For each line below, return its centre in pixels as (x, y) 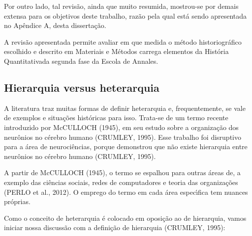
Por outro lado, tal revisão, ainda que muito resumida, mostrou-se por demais (121, 6)
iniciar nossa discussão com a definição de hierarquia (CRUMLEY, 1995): (115, 227)
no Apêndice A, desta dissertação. (55, 25)
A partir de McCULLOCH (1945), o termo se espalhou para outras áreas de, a (122, 172)
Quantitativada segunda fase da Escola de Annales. (81, 61)
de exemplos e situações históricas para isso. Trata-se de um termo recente (116, 118)
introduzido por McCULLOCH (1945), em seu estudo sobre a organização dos (121, 127)
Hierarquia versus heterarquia (82, 87)
